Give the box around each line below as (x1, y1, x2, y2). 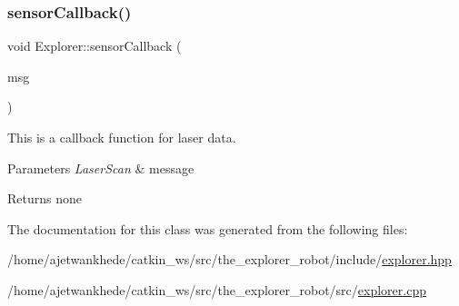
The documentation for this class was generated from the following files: (7, 219, 408, 238)
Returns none (7, 189, 82, 208)
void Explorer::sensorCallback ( (7, 36, 182, 55)
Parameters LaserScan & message (7, 158, 195, 177)
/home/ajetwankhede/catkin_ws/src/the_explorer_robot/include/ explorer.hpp (7, 250, 452, 269)
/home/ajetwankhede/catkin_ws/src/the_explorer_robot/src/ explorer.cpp (7, 280, 426, 299)
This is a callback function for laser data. (7, 128, 236, 146)
